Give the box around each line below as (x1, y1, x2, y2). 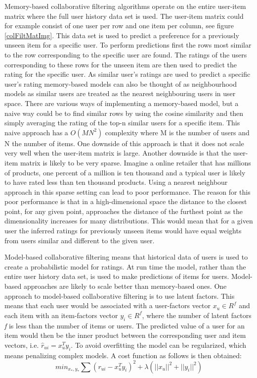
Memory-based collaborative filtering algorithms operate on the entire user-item (4, 1, 246, 11)
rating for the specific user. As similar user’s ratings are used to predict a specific (4, 69, 251, 79)
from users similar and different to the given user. (4, 235, 155, 245)
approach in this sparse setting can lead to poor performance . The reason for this (4, 186, 251, 197)
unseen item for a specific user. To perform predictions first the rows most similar (4, 40, 252, 50)
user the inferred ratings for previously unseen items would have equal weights (4, 225, 242, 236)
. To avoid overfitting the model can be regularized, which (71, 339, 247, 350)
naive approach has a (4, 127, 68, 137)
